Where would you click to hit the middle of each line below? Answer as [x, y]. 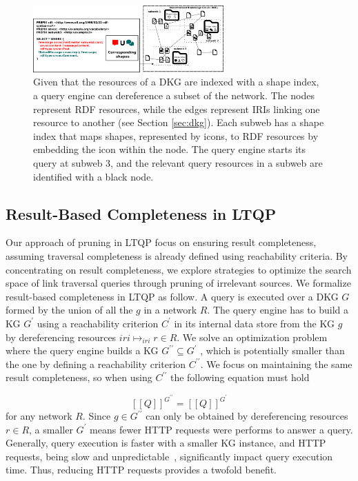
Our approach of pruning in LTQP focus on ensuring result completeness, [161, 242]
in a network [170, 310]
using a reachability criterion [98, 323]
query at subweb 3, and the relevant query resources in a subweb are [178, 163]
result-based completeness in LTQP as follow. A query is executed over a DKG [172, 296]
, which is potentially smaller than [272, 350]
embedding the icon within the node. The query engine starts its [170, 149]
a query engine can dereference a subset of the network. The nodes [174, 95]
